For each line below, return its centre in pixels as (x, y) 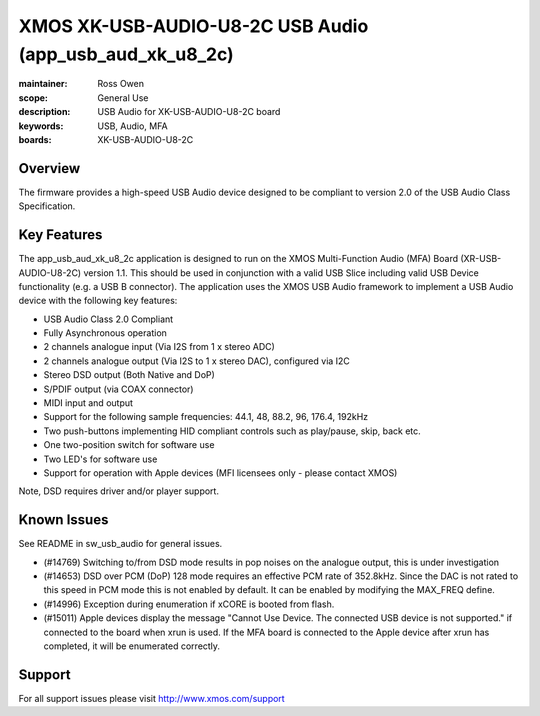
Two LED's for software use (100, 459)
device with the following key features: (98, 301)
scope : (33, 97)
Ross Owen (121, 84)
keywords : (41, 126)
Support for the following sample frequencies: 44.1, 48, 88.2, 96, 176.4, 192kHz (206, 417)
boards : (35, 139)
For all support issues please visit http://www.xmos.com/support (151, 698)
